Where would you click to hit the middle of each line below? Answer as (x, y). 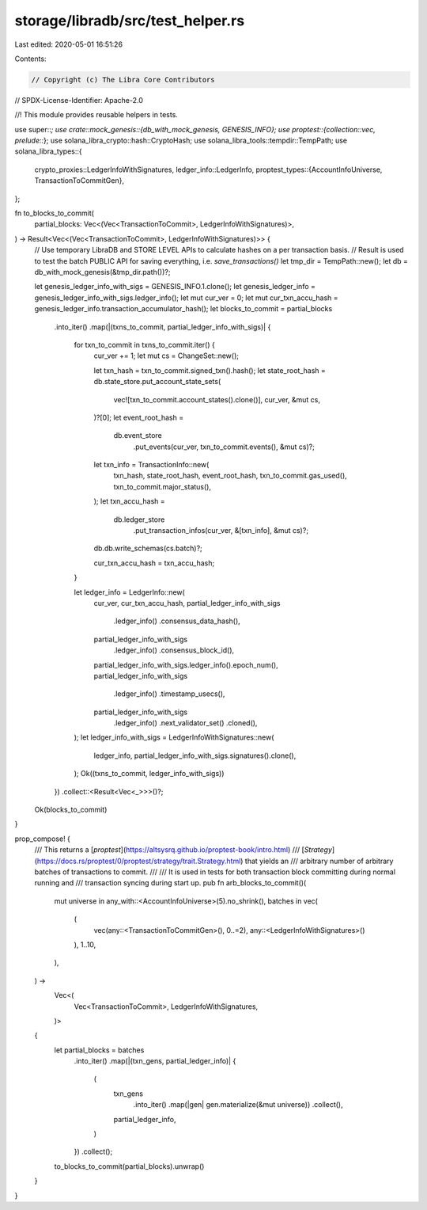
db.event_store (138, 436)
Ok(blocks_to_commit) (71, 810)
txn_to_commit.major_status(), (162, 486)
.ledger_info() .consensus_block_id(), (174, 650)
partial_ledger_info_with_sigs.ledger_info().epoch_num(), (186, 664)
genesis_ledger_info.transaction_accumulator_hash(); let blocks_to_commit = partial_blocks (183, 309)
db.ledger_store (139, 519)
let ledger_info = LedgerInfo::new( (129, 592)
